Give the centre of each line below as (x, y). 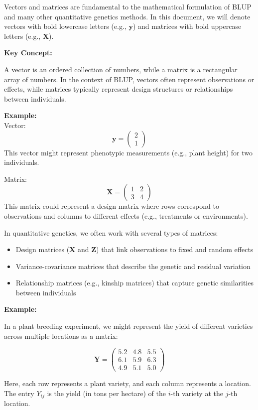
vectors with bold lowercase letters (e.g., (65, 26)
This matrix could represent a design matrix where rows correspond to (112, 206)
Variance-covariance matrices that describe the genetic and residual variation (133, 266)
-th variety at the (197, 393)
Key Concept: (28, 53)
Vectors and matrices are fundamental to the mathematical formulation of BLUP (128, 6)
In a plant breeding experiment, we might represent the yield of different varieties (129, 326)
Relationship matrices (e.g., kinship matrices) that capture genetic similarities (134, 283)
